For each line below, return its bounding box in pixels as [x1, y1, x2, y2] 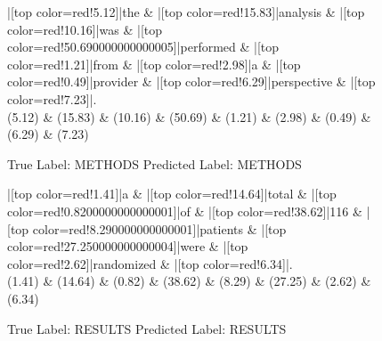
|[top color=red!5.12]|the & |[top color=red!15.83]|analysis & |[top [7, 3, 365, 20]
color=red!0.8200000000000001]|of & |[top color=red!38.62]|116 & [7, 201, 362, 220]
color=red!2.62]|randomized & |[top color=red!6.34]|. [7, 254, 293, 272]
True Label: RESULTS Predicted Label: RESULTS [7, 319, 287, 337]
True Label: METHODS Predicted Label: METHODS [7, 154, 302, 173]
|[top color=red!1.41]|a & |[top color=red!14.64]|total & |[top [7, 184, 337, 203]
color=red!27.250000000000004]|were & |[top [7, 237, 248, 256]
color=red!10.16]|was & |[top [7, 20, 163, 38]
